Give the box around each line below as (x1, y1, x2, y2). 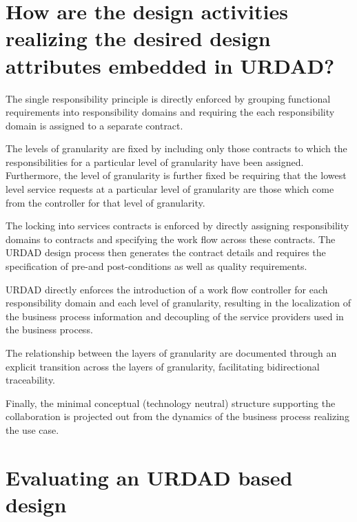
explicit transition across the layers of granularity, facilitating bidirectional (6, 359, 320, 373)
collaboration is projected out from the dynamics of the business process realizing (6, 409, 349, 424)
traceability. (6, 373, 56, 387)
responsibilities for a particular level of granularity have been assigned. (6, 154, 304, 169)
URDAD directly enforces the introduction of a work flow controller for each (6, 282, 328, 296)
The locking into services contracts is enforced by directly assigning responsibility (6, 218, 349, 233)
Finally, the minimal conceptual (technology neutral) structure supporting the (6, 395, 336, 410)
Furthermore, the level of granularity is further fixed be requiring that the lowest (6, 168, 347, 182)
